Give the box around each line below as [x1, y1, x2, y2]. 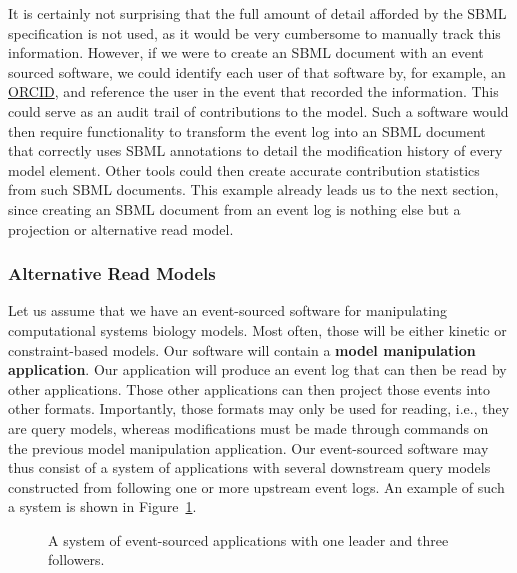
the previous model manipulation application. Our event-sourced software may [8, 437, 489, 458]
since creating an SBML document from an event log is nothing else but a [8, 198, 461, 219]
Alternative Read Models [8, 261, 216, 286]
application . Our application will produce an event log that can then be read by [8, 359, 507, 380]
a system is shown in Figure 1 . [8, 496, 197, 517]
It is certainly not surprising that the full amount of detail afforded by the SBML [8, 3, 507, 23]
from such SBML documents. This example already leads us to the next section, [8, 179, 499, 200]
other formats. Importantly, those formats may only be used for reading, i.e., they [8, 398, 510, 419]
